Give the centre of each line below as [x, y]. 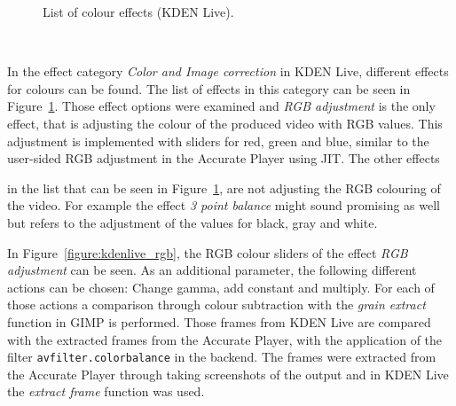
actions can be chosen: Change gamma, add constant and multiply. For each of [221, 287]
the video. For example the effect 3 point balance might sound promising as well [224, 205]
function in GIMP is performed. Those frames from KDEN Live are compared [219, 321]
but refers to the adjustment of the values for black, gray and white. [193, 222]
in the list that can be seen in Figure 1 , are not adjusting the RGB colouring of [224, 187]
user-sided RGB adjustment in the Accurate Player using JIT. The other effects [224, 158]
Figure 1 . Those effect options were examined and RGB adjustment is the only [221, 106]
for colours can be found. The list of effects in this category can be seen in [209, 88]
